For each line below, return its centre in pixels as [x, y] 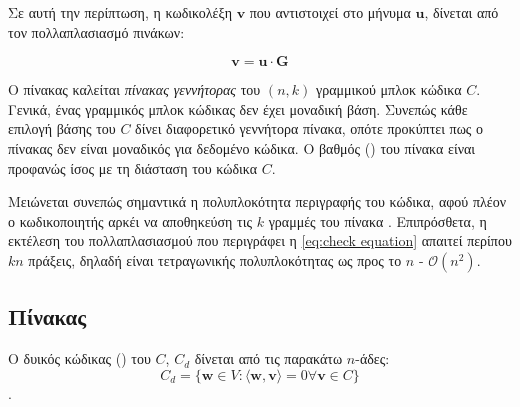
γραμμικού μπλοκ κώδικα [388, 89]
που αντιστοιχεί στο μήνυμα [330, 12]
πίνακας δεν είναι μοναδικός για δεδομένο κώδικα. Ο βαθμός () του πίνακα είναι [242, 147]
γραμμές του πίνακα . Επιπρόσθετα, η [377, 220]
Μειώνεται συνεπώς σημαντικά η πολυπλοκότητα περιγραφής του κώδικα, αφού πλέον [257, 201]
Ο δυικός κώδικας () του [79, 358]
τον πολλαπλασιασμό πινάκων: [96, 31]
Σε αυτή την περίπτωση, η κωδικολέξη [120, 12]
